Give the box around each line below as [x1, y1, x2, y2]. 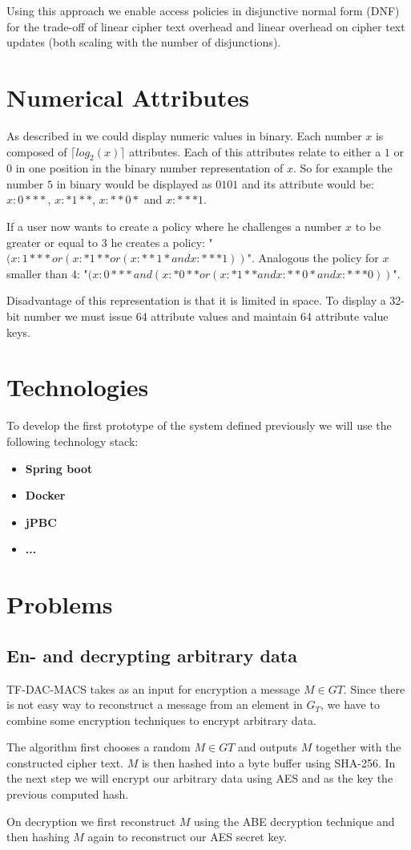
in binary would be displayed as [56, 175, 212, 192]
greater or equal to [6, 233, 99, 250]
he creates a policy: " [111, 233, 213, 250]
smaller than [6, 265, 68, 281]
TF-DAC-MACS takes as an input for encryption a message [6, 680, 300, 697]
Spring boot [25, 459, 93, 476]
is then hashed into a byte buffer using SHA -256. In [141, 754, 396, 771]
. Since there [343, 680, 405, 697]
